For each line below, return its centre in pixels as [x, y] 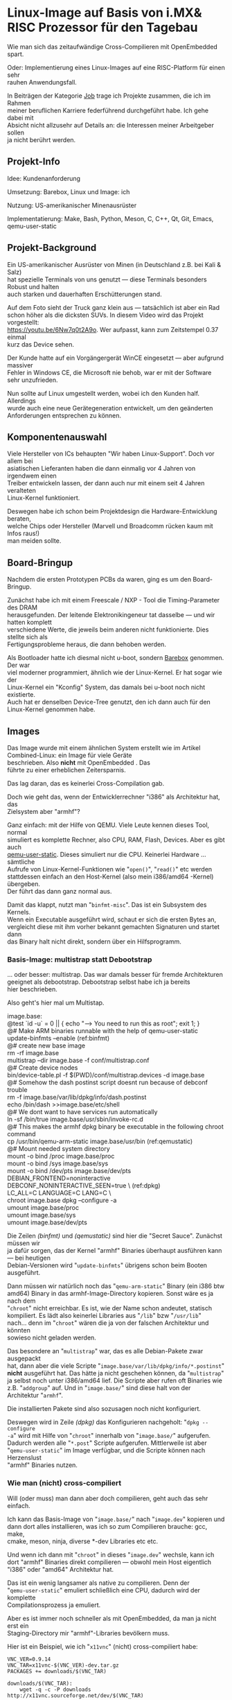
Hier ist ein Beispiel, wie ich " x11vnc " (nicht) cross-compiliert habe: [103, 1646]
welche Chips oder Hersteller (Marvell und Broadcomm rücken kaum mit [110, 526]
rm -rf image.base [33, 1053]
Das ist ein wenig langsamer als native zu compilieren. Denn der [98, 1583]
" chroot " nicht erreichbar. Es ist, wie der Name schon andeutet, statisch [110, 1308]
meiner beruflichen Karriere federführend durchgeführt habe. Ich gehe [108, 110]
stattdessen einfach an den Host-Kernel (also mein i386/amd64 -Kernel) [110, 876]
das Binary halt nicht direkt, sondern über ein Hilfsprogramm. [95, 942]
